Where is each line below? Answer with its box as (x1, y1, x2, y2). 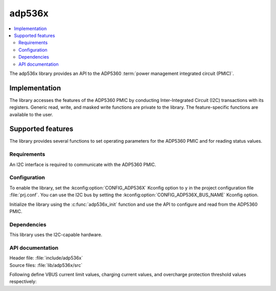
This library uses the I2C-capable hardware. (9, 232, 102, 238)
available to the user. (9, 111, 54, 117)
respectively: (9, 278, 37, 285)
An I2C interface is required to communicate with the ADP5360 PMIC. (9, 161, 156, 168)
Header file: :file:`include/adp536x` (9, 255, 83, 261)
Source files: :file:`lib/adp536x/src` (9, 262, 83, 268)
